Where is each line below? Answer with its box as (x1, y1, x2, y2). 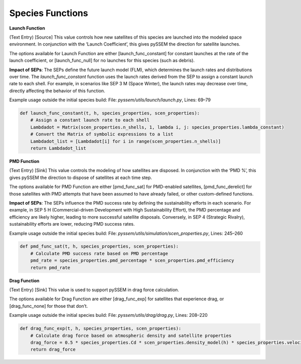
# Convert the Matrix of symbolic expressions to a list (30, 131, 174, 137)
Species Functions (9, 8, 88, 19)
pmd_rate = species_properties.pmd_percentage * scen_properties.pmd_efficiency (30, 258, 234, 263)
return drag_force (30, 346, 76, 352)
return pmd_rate (30, 265, 70, 270)
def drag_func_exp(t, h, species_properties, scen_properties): (20, 326, 182, 331)
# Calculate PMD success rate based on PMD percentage (30, 251, 168, 256)
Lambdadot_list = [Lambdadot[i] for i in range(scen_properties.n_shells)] (30, 138, 221, 144)
